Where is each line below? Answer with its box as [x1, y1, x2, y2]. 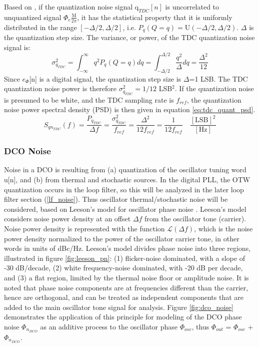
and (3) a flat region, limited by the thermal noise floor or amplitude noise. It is [4, 272, 249, 283]
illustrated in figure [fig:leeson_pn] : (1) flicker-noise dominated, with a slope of [4, 252, 245, 263]
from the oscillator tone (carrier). [144, 213, 246, 224]
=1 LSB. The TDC [189, 73, 248, 84]
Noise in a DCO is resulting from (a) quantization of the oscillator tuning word [4, 164, 246, 175]
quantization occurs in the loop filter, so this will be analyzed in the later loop [4, 184, 244, 194]
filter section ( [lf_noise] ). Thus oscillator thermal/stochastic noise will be [4, 194, 228, 204]
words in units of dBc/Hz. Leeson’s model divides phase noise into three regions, [4, 243, 251, 253]
